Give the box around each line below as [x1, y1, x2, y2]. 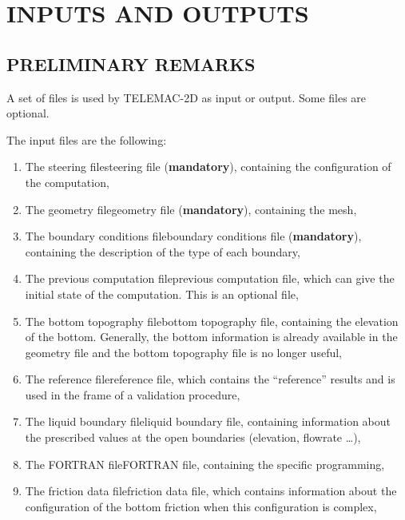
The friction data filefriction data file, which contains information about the [25, 482, 397, 499]
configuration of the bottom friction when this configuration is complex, [25, 498, 377, 514]
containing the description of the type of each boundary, [25, 243, 300, 260]
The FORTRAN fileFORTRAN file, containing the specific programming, [25, 455, 385, 472]
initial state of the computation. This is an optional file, [25, 285, 299, 302]
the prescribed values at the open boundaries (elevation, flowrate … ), [25, 429, 361, 446]
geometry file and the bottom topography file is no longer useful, [25, 343, 342, 360]
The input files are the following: [6, 131, 167, 148]
